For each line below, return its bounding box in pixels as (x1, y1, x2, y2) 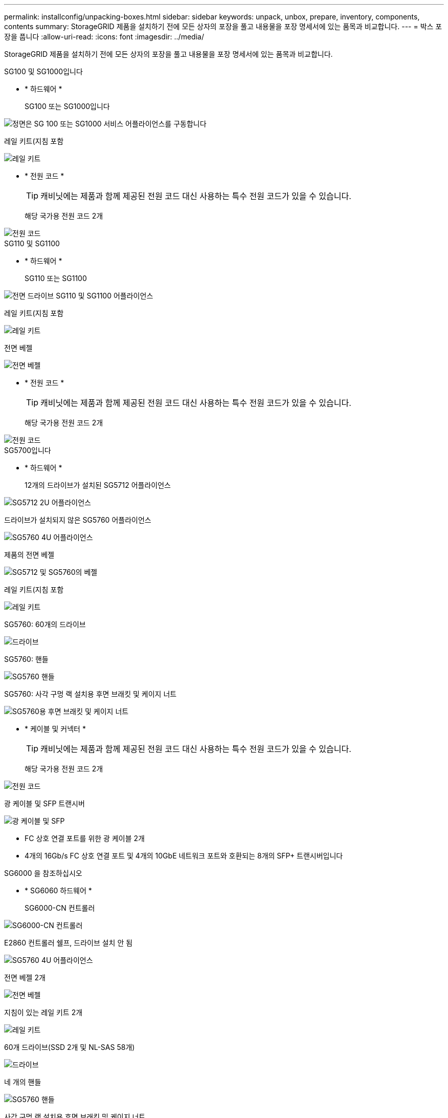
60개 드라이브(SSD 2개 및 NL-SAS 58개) (4, 1043, 135, 1051)
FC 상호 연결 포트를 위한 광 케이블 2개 (25, 834, 145, 843)
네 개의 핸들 (4, 1078, 41, 1086)
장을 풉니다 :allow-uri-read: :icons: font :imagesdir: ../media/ (4, 32, 204, 41)
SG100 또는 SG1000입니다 (25, 102, 110, 111)
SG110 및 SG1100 (4, 239, 60, 248)
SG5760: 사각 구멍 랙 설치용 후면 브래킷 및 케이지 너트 (4, 690, 177, 698)
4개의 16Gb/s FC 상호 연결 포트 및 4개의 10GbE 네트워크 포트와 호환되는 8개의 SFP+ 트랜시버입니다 (25, 851, 343, 860)
